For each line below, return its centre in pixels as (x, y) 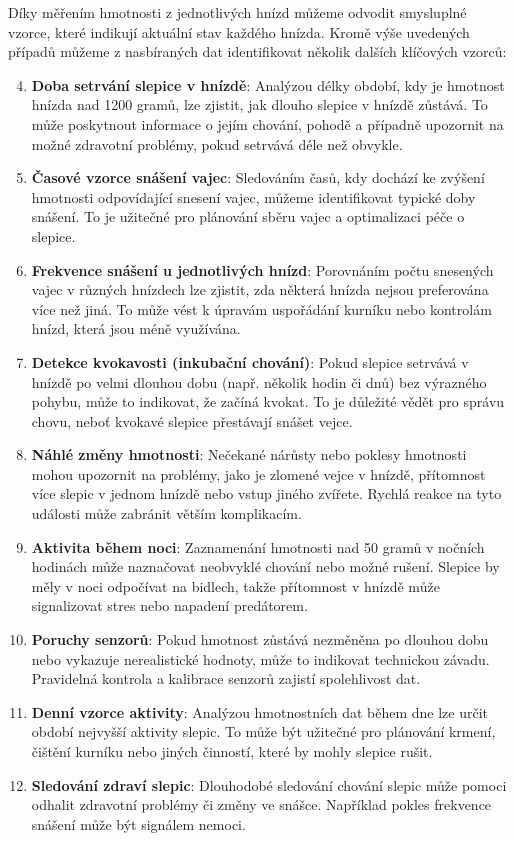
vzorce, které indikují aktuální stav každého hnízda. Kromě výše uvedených (239, 31)
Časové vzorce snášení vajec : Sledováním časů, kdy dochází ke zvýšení (258, 177)
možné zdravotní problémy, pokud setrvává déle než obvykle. (217, 143)
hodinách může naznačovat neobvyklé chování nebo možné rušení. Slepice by (265, 566)
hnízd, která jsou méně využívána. (136, 328)
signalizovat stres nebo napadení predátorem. (169, 605)
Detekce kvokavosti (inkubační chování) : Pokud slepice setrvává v (250, 361)
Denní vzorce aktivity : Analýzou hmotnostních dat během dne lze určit (260, 711)
